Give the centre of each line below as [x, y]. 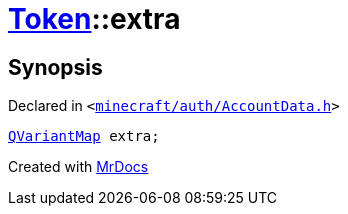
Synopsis [55, 67]
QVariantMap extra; [84, 136]
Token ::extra [94, 19]
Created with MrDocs [78, 167]
